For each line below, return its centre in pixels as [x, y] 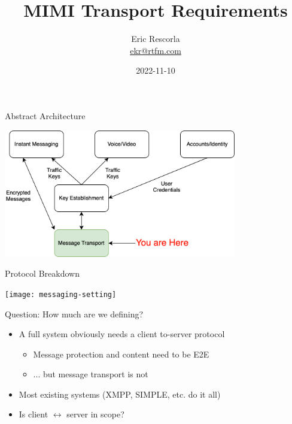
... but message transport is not [91, 374]
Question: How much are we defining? [74, 314]
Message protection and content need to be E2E [121, 354]
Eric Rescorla [156, 39]
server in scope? [95, 414]
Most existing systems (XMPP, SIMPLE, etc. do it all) [120, 394]
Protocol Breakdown [42, 273]
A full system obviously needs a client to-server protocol [122, 334]
